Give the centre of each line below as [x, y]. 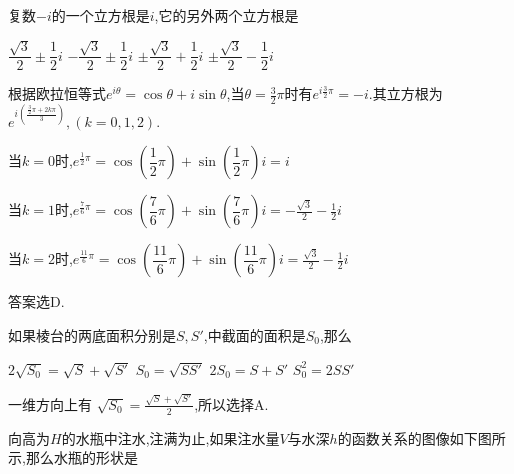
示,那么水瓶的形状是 [73, 457]
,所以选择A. [231, 403]
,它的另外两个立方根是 [226, 15]
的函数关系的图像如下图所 [421, 437]
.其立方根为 [405, 93]
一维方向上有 [50, 403]
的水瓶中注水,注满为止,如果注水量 [170, 437]
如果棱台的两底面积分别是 [92, 334]
